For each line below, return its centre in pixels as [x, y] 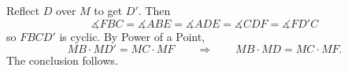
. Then [154, 10]
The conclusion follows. [62, 60]
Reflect [23, 10]
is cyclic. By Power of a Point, [132, 36]
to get [108, 10]
